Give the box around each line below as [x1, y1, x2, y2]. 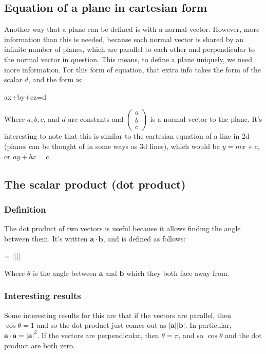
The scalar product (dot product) [4, 176, 186, 192]
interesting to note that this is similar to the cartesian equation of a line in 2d [4, 131, 250, 141]
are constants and [68, 114, 124, 124]
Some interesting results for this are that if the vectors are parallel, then [4, 309, 232, 320]
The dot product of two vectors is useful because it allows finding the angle [4, 223, 241, 234]
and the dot [225, 329, 262, 340]
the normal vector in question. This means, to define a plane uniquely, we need [4, 53, 252, 64]
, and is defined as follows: [103, 233, 186, 244]
